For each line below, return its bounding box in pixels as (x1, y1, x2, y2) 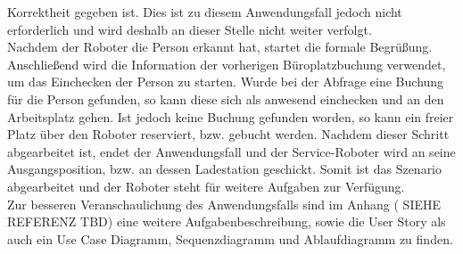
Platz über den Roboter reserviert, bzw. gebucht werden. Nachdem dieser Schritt (7, 125, 450, 143)
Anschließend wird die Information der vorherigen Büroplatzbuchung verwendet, (7, 54, 446, 73)
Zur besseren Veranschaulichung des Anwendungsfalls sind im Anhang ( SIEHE (7, 194, 442, 213)
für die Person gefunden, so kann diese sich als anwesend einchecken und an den (7, 89, 444, 108)
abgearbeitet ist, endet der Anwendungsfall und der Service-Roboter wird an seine (7, 142, 456, 160)
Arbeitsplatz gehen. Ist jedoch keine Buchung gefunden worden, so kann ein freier (7, 107, 454, 126)
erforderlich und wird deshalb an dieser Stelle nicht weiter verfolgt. (7, 20, 372, 38)
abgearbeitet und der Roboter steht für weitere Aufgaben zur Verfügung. (7, 176, 405, 195)
